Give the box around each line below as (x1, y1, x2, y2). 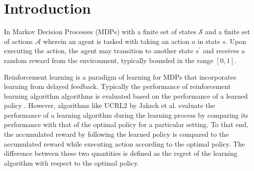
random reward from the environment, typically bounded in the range (4, 55, 213, 65)
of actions (4, 36, 33, 46)
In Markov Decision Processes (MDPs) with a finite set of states (4, 26, 197, 37)
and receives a (203, 45, 245, 56)
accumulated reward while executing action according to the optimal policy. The (4, 138, 245, 149)
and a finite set (205, 26, 250, 37)
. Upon (225, 36, 246, 46)
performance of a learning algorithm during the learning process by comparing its (4, 109, 249, 120)
